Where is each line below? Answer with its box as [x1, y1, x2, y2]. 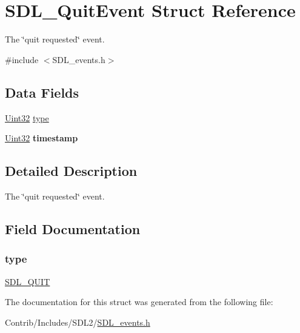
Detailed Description [5, 161, 138, 180]
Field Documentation [5, 219, 141, 238]
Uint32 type [5, 111, 49, 124]
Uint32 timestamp [5, 132, 78, 144]
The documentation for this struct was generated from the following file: [5, 295, 273, 308]
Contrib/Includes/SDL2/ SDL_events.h [5, 315, 150, 328]
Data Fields [5, 82, 79, 101]
